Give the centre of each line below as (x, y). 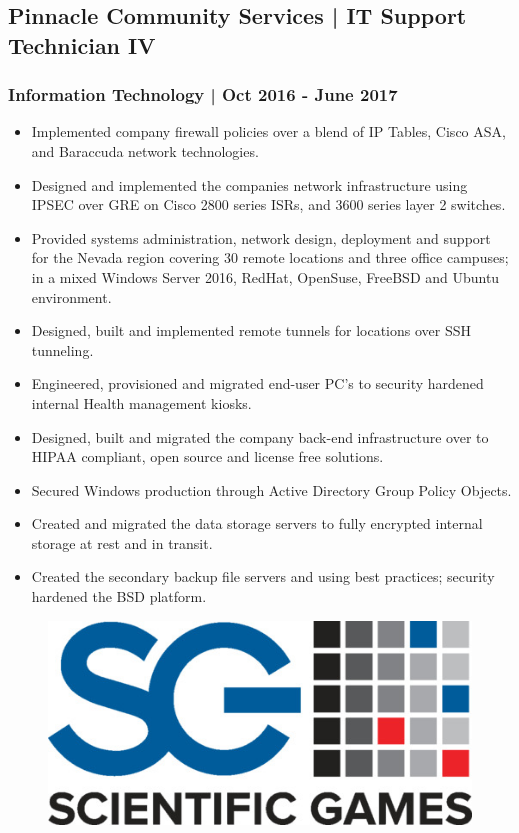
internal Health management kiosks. (141, 402)
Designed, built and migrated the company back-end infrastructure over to (260, 436)
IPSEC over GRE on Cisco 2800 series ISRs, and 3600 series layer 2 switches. (268, 204)
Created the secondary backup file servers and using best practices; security (263, 576)
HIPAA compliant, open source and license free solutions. (207, 456)
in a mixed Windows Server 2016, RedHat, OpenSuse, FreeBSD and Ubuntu (265, 276)
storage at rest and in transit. (122, 542)
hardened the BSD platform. (119, 596)
